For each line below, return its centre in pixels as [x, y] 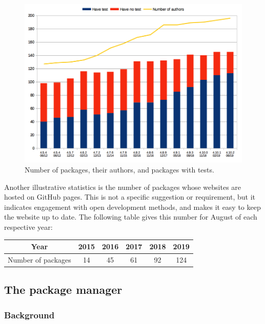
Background [29, 315]
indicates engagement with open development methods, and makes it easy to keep [132, 207]
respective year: [28, 226]
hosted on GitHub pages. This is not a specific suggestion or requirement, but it [130, 197]
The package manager [63, 289]
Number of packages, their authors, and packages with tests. [119, 169]
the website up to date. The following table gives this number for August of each [131, 217]
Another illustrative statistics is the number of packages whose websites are [123, 187]
